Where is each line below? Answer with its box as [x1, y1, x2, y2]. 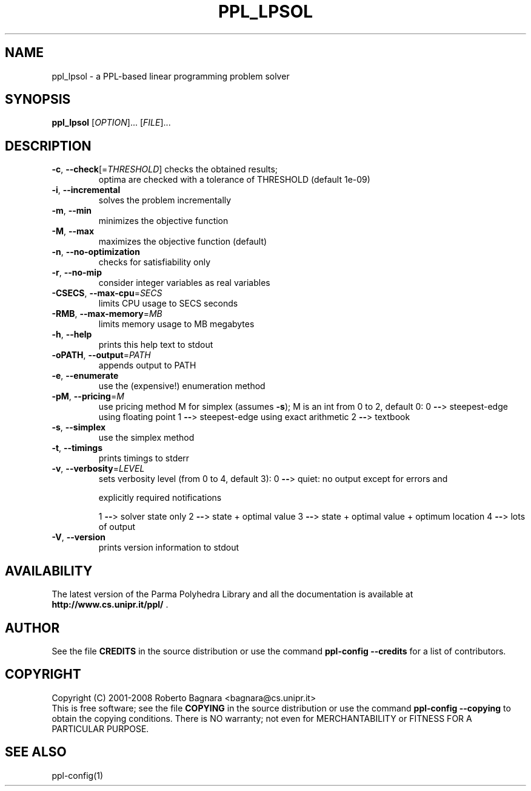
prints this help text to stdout [98, 339, 213, 350]
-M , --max [52, 226, 95, 237]
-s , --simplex [52, 422, 106, 433]
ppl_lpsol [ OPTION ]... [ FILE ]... [52, 117, 171, 128]
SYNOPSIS [5, 92, 71, 107]
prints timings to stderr [98, 453, 190, 464]
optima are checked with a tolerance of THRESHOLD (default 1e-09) [98, 174, 370, 185]
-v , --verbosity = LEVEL [52, 463, 145, 474]
